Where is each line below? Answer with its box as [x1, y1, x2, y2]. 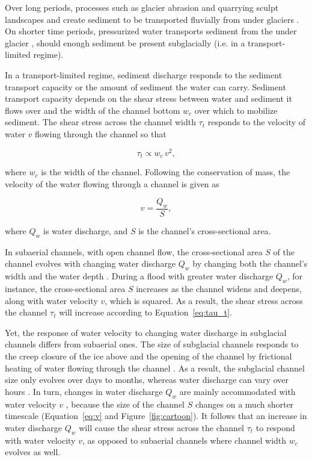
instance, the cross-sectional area [5, 282, 126, 295]
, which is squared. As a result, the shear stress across [105, 294, 303, 306]
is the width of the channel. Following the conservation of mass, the [41, 166, 290, 178]
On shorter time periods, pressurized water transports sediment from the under [5, 25, 297, 37]
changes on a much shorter [195, 397, 294, 410]
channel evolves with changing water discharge [5, 257, 176, 270]
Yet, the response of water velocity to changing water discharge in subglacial [5, 326, 287, 338]
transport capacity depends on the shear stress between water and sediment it [5, 92, 292, 105]
